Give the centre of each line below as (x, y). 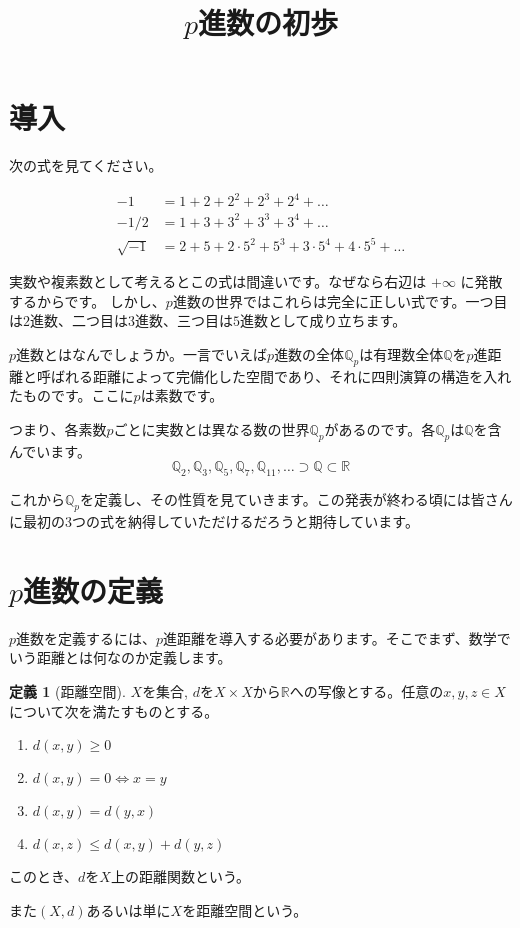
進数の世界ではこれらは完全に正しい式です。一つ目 (340, 300)
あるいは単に (128, 909)
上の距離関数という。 (180, 876)
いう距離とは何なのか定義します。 (120, 657)
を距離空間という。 (245, 909)
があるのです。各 (380, 429)
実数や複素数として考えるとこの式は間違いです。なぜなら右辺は (218, 281)
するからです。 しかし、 (87, 300)
